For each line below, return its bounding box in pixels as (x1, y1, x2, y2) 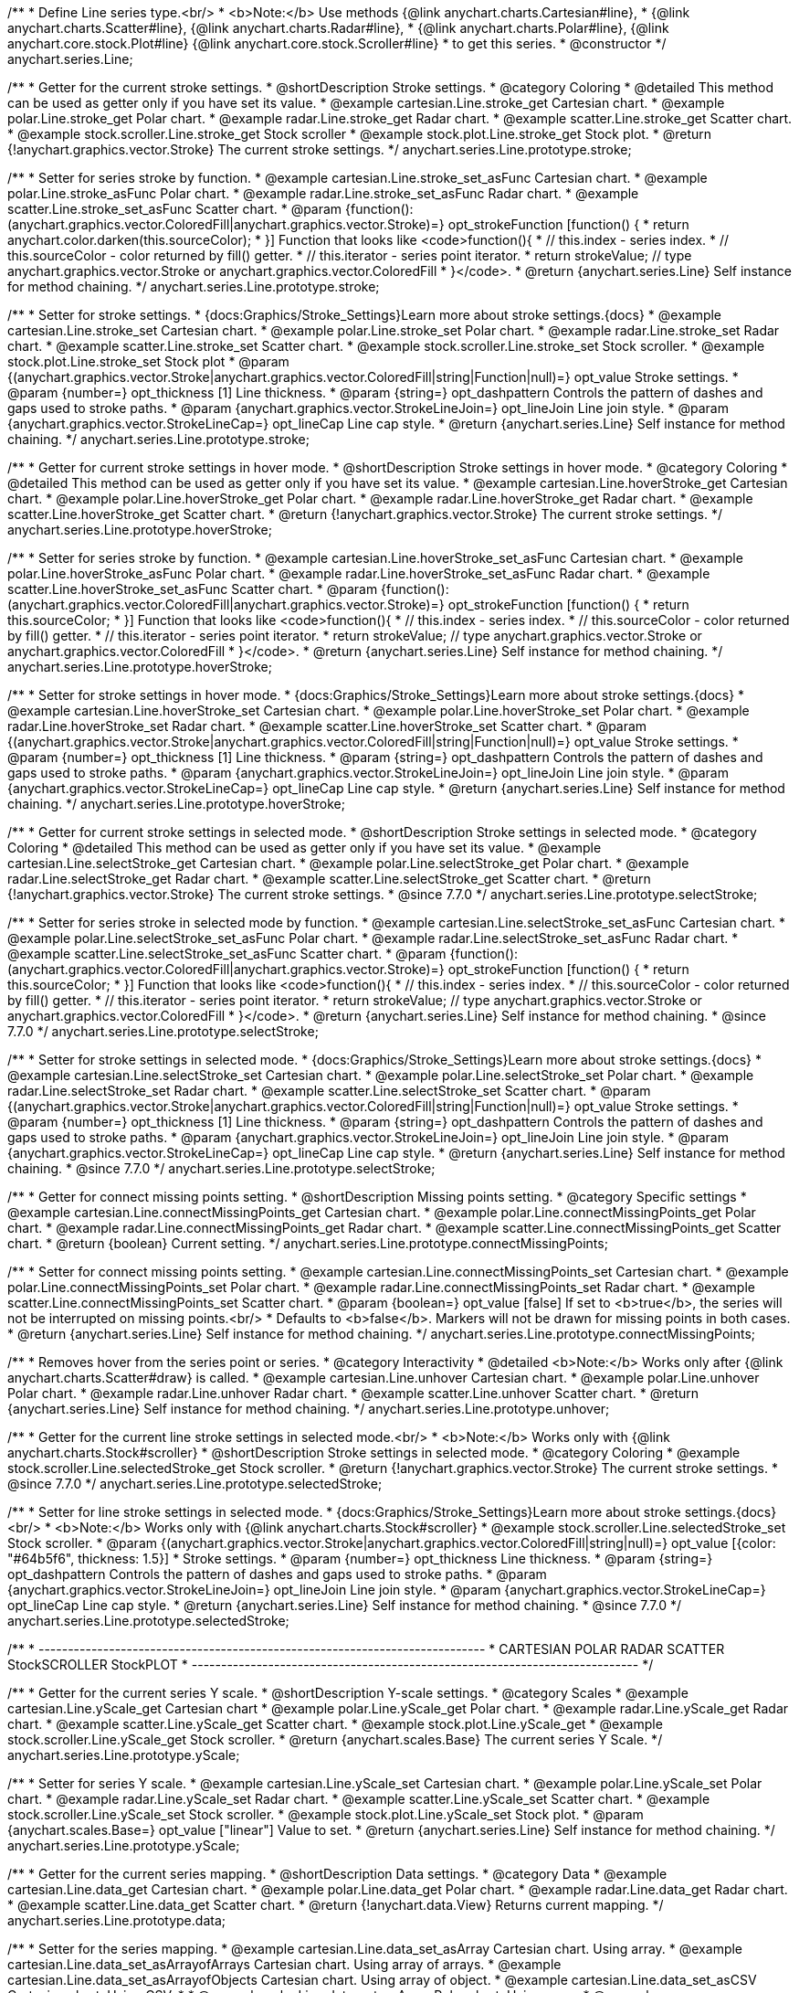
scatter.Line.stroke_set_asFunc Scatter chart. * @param (7, 201, 342, 217)
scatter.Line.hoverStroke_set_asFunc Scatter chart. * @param (7, 581, 378, 597)
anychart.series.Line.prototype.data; (7, 1913, 226, 1928)
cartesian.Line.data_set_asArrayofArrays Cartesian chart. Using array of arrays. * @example (7, 1956, 562, 1972)
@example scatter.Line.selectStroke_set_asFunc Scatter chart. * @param (7, 946, 447, 961)
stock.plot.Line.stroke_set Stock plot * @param (7, 354, 289, 369)
